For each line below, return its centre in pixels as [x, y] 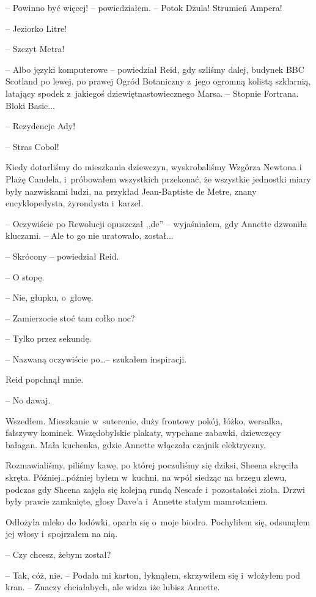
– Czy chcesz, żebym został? [58, 554]
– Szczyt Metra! [35, 49]
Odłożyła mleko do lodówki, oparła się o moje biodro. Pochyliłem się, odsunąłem [158, 521]
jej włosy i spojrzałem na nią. [62, 534]
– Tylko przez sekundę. [49, 338]
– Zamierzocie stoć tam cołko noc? [70, 317]
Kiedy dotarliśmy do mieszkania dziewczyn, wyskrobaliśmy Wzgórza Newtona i [154, 167]
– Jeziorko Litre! [36, 28]
